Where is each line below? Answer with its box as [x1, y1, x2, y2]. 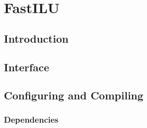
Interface [4, 59, 49, 74]
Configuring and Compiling [4, 88, 144, 103]
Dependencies [4, 113, 59, 125]
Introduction [4, 31, 69, 46]
